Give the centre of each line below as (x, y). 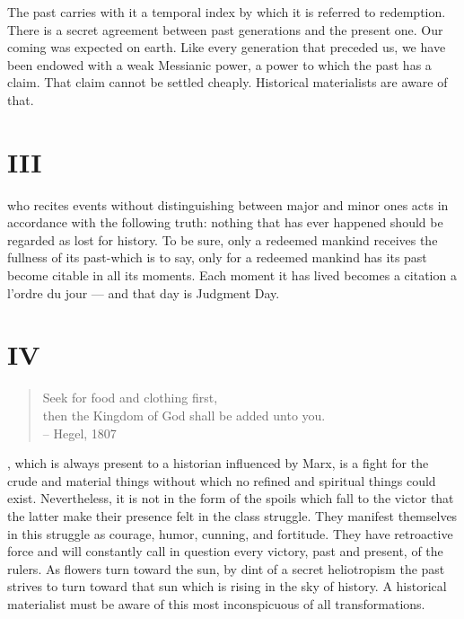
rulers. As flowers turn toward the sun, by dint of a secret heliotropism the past (226, 568)
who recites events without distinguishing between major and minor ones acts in (228, 204)
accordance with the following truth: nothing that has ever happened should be (225, 222)
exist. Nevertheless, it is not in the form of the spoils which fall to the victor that (231, 498)
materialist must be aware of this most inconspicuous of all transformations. (216, 603)
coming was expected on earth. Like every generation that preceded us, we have (227, 47)
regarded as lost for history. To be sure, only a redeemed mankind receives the (223, 239)
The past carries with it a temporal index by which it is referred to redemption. (227, 12)
